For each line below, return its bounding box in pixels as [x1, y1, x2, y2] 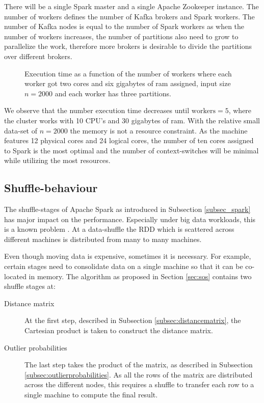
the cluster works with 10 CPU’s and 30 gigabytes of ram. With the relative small [4, 115, 260, 125]
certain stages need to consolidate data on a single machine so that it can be [4, 261, 243, 272]
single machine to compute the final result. [24, 389, 158, 400]
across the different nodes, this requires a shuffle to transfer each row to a [24, 379, 254, 390]
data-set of [4, 125, 38, 136]
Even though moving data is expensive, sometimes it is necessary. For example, [4, 251, 251, 261]
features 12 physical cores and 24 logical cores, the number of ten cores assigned [4, 135, 254, 146]
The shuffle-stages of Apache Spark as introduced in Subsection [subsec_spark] [4, 204, 251, 214]
